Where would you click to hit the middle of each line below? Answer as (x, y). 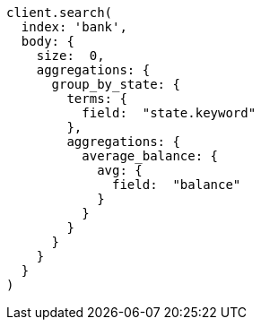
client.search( (60, 13)
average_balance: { (150, 156)
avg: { (120, 170)
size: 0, (70, 56)
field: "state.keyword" (169, 113)
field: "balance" (177, 185)
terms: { (97, 99)
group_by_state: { (116, 84)
